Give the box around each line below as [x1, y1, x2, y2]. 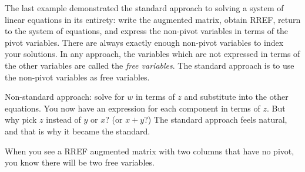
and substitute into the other [184, 90, 289, 103]
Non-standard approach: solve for [5, 90, 125, 103]
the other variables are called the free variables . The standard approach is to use [5, 59, 294, 71]
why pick [5, 113, 37, 126]
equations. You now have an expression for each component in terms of [5, 102, 260, 114]
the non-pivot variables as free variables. [5, 70, 150, 83]
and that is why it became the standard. [5, 124, 150, 137]
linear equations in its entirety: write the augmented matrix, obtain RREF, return [5, 13, 301, 25]
